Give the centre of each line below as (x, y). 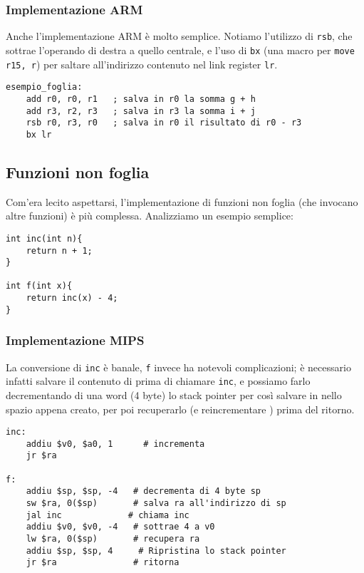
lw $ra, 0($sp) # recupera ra (113, 539)
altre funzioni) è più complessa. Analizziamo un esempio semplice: (150, 216)
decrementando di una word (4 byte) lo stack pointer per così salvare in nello (174, 394)
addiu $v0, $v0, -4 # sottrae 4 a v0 (120, 527)
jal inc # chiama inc (108, 515)
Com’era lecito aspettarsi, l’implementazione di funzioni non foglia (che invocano (182, 201)
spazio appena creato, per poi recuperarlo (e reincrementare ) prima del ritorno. (180, 409)
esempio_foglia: (44, 87)
